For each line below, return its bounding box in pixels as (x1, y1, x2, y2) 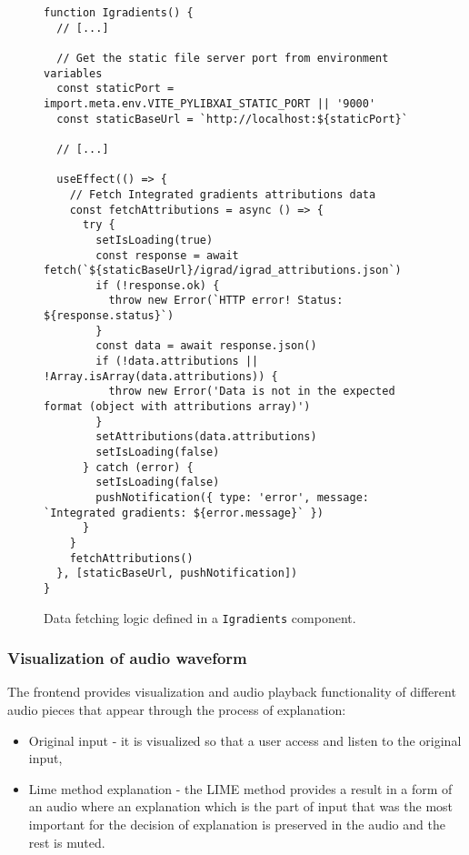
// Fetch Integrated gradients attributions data (69, 187, 376, 201)
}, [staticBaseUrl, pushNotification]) (56, 567, 298, 580)
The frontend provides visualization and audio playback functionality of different (7, 682, 456, 701)
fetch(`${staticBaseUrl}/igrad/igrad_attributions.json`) (44, 264, 402, 277)
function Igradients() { (44, 6, 194, 19)
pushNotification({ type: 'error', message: (95, 491, 369, 504)
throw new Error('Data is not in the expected (108, 385, 395, 398)
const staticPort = (56, 82, 175, 96)
